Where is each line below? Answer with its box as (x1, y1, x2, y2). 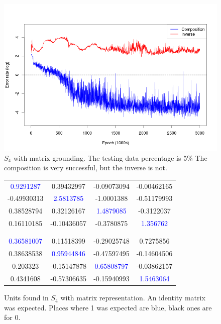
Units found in (4, 292, 49, 303)
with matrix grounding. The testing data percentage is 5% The (13, 152, 207, 163)
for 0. (4, 312, 21, 322)
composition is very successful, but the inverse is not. (4, 162, 167, 173)
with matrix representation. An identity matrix (60, 292, 205, 303)
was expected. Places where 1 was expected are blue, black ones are (4, 302, 212, 312)
